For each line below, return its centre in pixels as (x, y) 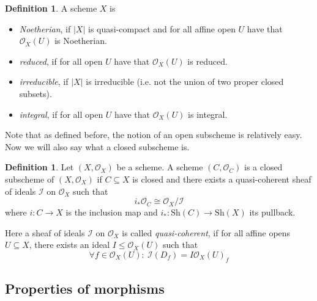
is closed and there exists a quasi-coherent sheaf (222, 179)
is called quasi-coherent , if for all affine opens (206, 232)
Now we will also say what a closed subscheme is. (97, 146)
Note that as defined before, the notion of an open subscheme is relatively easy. (154, 135)
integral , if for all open (61, 114)
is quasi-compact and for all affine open (162, 28)
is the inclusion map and (112, 212)
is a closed (263, 167)
